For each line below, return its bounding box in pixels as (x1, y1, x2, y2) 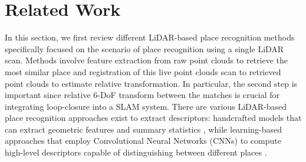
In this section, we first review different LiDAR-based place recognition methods (5, 31, 295, 43)
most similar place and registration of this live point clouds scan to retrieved (5, 65, 281, 77)
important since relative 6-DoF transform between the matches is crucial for (5, 89, 280, 101)
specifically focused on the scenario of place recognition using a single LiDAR (5, 42, 284, 55)
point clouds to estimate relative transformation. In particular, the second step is (5, 77, 298, 89)
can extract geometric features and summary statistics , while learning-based (5, 123, 282, 135)
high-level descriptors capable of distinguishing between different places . (5, 146, 267, 158)
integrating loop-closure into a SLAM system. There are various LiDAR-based (5, 100, 287, 112)
